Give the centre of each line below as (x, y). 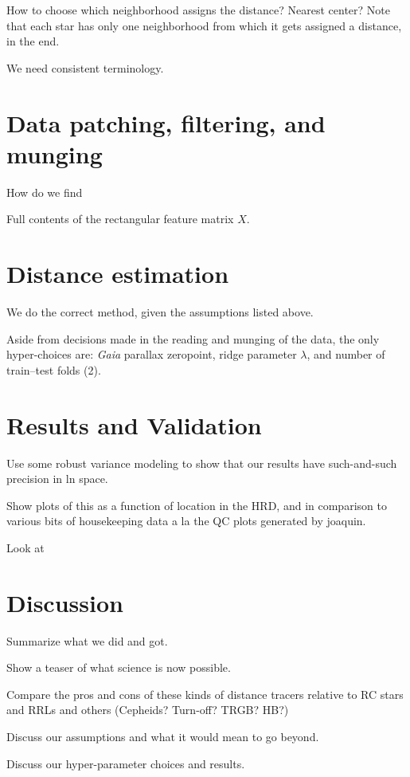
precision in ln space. (57, 479)
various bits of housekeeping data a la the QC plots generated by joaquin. (186, 521)
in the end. (33, 41)
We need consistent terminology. (85, 67)
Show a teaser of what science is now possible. (119, 667)
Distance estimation (118, 274)
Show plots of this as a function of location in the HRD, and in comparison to (197, 505)
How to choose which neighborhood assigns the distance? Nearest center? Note (198, 10)
